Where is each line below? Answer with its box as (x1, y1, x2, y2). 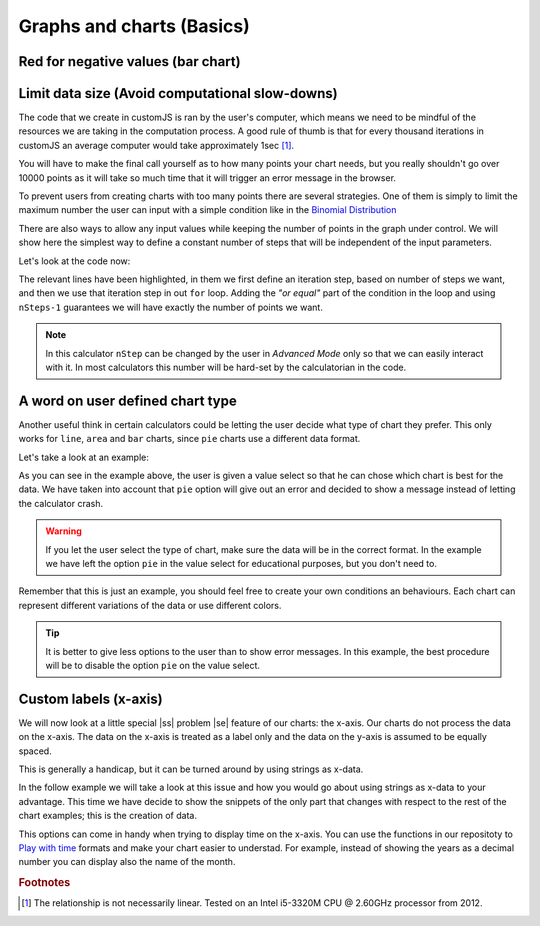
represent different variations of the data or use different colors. (18, 599, 282, 611)
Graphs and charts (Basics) (18, 15, 250, 37)
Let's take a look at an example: (18, 451, 149, 463)
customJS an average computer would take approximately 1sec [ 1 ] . (18, 139, 295, 151)
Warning (45, 525, 82, 537)
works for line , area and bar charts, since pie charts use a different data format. (18, 433, 361, 445)
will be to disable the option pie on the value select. (45, 659, 260, 671)
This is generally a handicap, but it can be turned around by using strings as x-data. (18, 763, 364, 775)
